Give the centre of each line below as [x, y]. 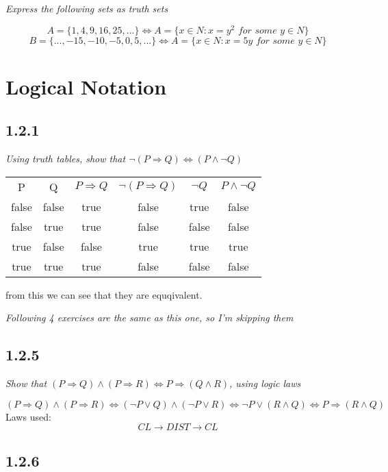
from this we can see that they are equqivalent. [104, 294]
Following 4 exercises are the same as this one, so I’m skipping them [150, 318]
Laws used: [28, 416]
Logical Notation [86, 86]
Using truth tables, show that [66, 159]
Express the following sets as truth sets [87, 8]
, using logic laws [265, 383]
